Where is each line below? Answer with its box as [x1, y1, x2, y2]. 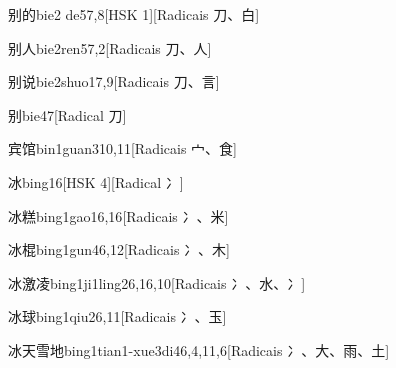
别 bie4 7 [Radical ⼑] [8, 104, 127, 125]
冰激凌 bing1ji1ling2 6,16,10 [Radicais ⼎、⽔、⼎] [8, 272, 306, 293]
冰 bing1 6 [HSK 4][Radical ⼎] [8, 171, 184, 192]
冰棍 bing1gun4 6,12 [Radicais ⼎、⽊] [8, 239, 230, 260]
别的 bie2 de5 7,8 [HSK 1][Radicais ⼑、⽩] [8, 4, 260, 24]
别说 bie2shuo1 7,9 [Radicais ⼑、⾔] [8, 71, 220, 92]
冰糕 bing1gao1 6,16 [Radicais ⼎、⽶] [8, 205, 229, 226]
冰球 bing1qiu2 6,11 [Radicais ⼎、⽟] [8, 306, 227, 327]
